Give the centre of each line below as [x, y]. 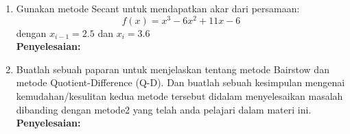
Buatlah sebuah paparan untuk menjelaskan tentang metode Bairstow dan [173, 69]
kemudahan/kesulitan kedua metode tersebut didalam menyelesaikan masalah [179, 96]
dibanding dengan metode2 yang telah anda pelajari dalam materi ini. [164, 109]
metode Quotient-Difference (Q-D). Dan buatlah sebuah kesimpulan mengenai [180, 82]
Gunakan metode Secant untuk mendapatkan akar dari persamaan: [158, 8]
